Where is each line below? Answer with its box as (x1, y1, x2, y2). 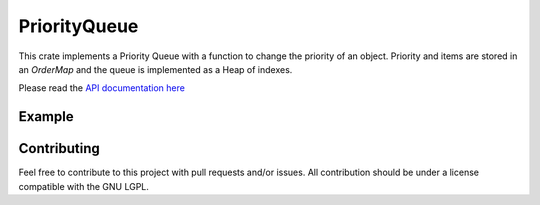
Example (18, 108, 74, 125)
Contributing (18, 140, 100, 157)
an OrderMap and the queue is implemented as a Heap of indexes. (18, 63, 293, 75)
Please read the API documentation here (18, 82, 185, 94)
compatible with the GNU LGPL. (18, 180, 150, 192)
